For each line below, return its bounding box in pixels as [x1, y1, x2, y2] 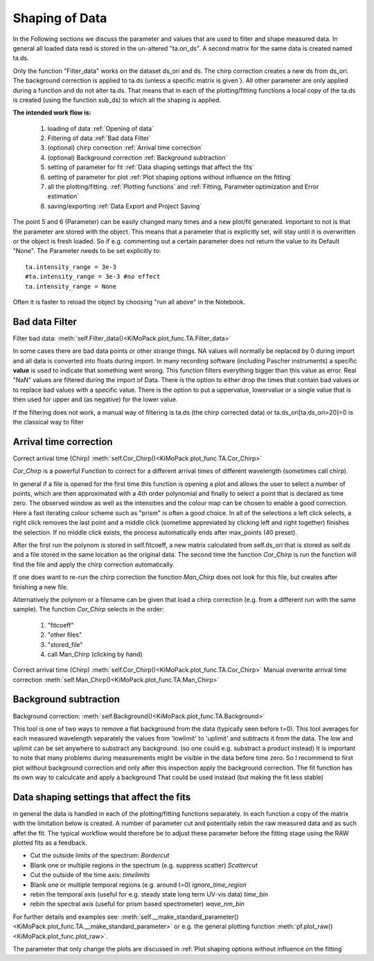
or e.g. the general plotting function [174, 922, 276, 930]
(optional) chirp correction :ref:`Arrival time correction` [47, 144, 204, 152]
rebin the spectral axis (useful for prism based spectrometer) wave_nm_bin [30, 900, 245, 908]
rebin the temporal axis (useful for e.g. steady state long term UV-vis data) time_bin [30, 890, 269, 898]
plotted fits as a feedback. [12, 839, 88, 847]
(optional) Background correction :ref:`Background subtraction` [47, 153, 228, 162]
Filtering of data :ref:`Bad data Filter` [47, 134, 152, 142]
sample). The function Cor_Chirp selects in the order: [12, 605, 164, 614]
